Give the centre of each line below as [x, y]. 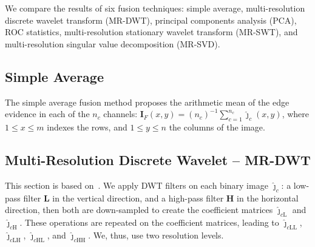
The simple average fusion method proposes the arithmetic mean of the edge [147, 102]
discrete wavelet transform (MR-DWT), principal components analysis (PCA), [151, 20]
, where [295, 114]
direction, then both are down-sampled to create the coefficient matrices [139, 210]
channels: [120, 114]
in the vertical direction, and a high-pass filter [138, 198]
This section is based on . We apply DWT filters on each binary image [137, 185]
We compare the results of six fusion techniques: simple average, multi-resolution [155, 8]
